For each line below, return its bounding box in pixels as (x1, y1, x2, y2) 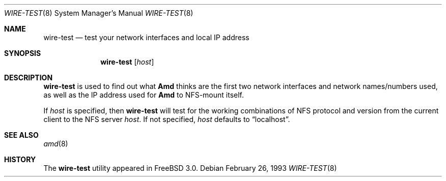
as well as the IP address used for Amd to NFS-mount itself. (43, 90, 244, 99)
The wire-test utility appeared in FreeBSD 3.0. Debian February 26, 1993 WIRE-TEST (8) (43, 164, 337, 172)
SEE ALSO (4, 131, 39, 139)
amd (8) (43, 139, 68, 148)
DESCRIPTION (4, 73, 53, 82)
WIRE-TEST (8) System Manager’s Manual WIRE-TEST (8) (4, 9, 193, 17)
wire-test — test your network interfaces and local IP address (43, 33, 249, 42)
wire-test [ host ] (100, 57, 154, 66)
